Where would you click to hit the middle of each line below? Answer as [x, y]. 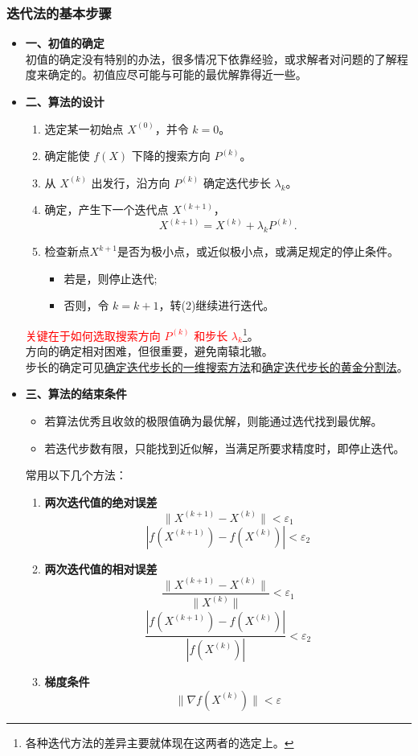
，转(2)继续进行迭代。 [217, 305]
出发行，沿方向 [131, 182]
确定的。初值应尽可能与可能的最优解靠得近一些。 [177, 74]
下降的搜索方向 [171, 156]
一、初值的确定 [65, 43]
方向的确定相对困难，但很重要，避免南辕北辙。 [149, 351]
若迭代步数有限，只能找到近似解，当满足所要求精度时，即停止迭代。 [225, 448]
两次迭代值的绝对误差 [101, 501]
